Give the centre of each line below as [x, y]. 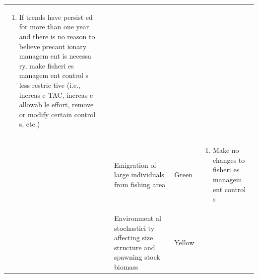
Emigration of [135, 165]
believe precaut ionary [53, 46]
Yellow [184, 242]
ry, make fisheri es [46, 65]
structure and [135, 247]
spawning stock [137, 257]
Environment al [138, 218]
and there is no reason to [57, 36]
